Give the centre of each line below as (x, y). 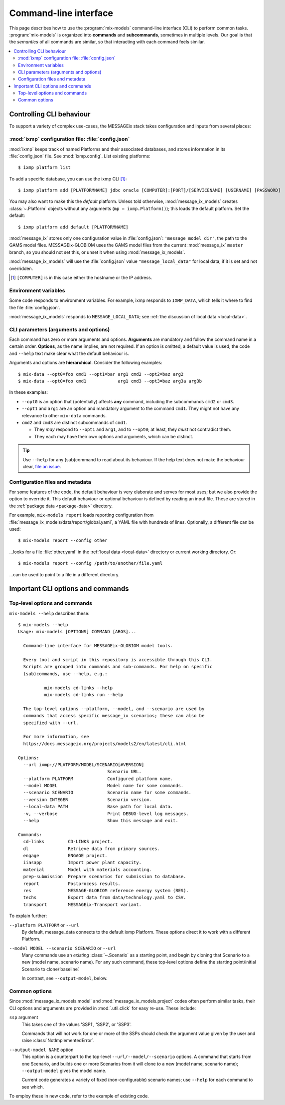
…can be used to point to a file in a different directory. (64, 574)
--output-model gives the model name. (64, 1071)
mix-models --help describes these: (49, 613)
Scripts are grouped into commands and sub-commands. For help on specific (118, 667)
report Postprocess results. (72, 884)
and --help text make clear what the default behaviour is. (69, 353)
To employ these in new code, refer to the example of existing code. (79, 1096)
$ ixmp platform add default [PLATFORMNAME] (73, 227)
